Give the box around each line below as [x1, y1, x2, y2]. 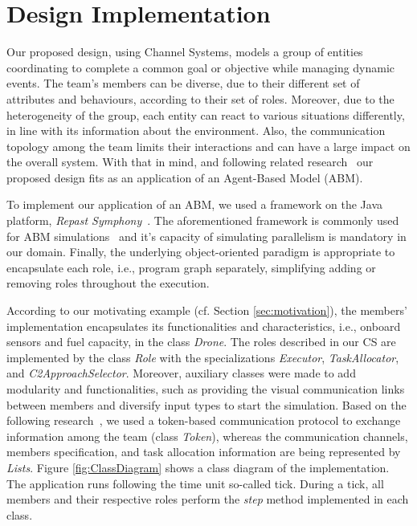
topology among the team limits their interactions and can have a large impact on [6, 137, 411, 154]
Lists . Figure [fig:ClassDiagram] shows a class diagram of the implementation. [6, 459, 390, 475]
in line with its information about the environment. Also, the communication [6, 122, 386, 139]
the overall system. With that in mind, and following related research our [6, 153, 374, 170]
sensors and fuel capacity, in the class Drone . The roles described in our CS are [6, 333, 396, 350]
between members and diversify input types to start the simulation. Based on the [6, 396, 407, 413]
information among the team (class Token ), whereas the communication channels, [6, 427, 408, 444]
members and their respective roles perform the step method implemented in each [6, 491, 409, 508]
